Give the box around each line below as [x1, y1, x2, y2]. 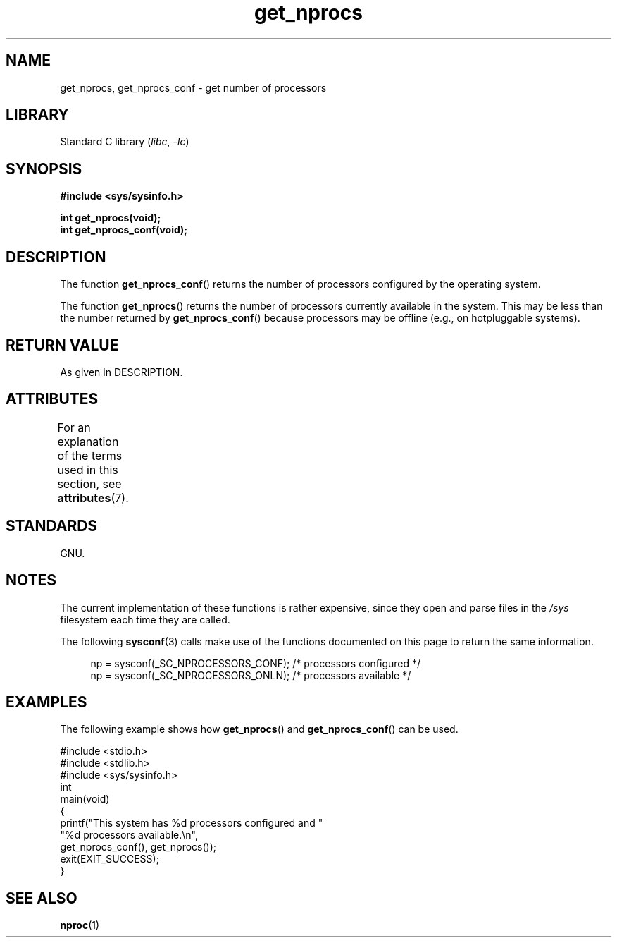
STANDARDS [6, 517, 98, 535]
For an [57, 420, 91, 434]
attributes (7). [57, 490, 129, 505]
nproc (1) [60, 919, 100, 932]
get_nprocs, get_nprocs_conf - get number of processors [60, 81, 327, 94]
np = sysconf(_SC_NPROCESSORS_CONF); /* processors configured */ [90, 657, 421, 669]
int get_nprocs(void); [60, 212, 161, 224]
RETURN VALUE [6, 336, 119, 354]
